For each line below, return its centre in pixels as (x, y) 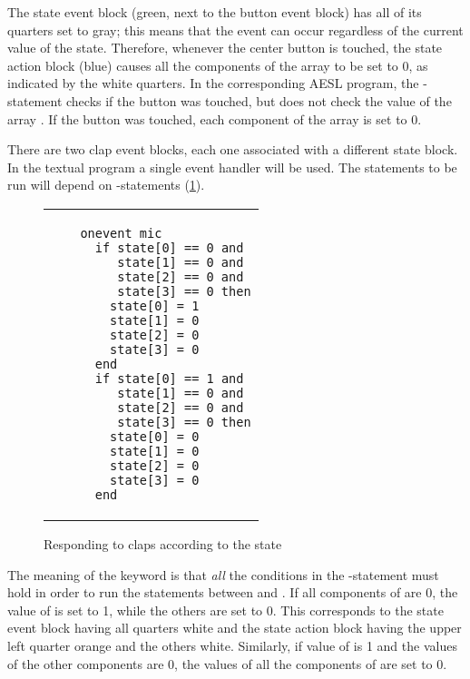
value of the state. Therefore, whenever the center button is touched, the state (225, 48)
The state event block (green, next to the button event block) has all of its (215, 12)
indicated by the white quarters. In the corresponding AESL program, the (213, 83)
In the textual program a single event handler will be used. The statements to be (232, 167)
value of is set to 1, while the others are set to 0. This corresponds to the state (225, 610)
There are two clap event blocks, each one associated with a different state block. (233, 149)
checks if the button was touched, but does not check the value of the (259, 100)
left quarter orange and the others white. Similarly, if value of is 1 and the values (232, 645)
